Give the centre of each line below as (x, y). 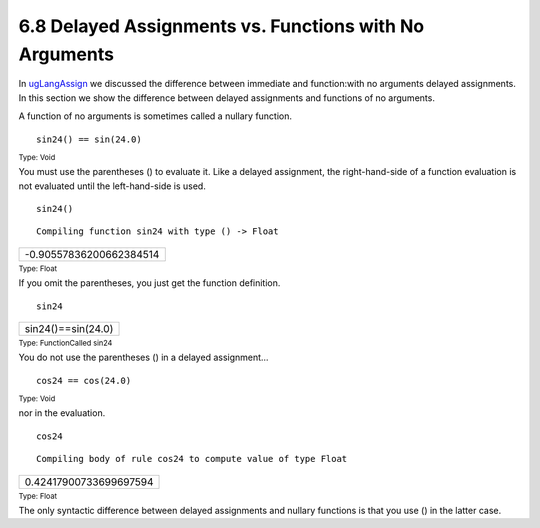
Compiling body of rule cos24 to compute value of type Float (192, 459)
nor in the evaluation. (62, 413)
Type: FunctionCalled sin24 (65, 343)
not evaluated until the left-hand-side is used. (112, 186)
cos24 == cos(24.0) (84, 380)
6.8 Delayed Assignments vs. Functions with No (221, 26)
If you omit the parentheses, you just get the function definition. (149, 283)
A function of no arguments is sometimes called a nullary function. (155, 116)
